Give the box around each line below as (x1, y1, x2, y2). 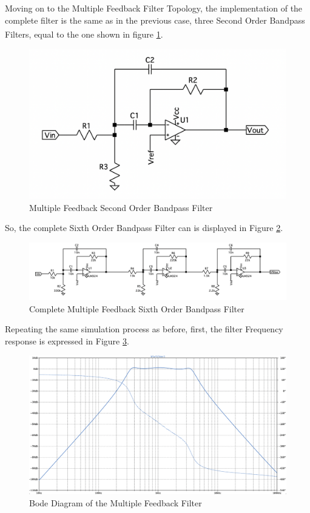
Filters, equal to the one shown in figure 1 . (5, 27, 163, 40)
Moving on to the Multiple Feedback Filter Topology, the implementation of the (5, 2, 303, 14)
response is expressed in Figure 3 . (5, 334, 129, 347)
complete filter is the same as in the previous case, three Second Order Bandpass (5, 13, 305, 26)
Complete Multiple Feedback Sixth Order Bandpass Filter (29, 302, 244, 315)
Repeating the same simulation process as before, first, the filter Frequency (5, 323, 283, 335)
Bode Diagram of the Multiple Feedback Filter (29, 497, 202, 509)
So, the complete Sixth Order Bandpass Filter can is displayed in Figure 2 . (5, 221, 283, 234)
